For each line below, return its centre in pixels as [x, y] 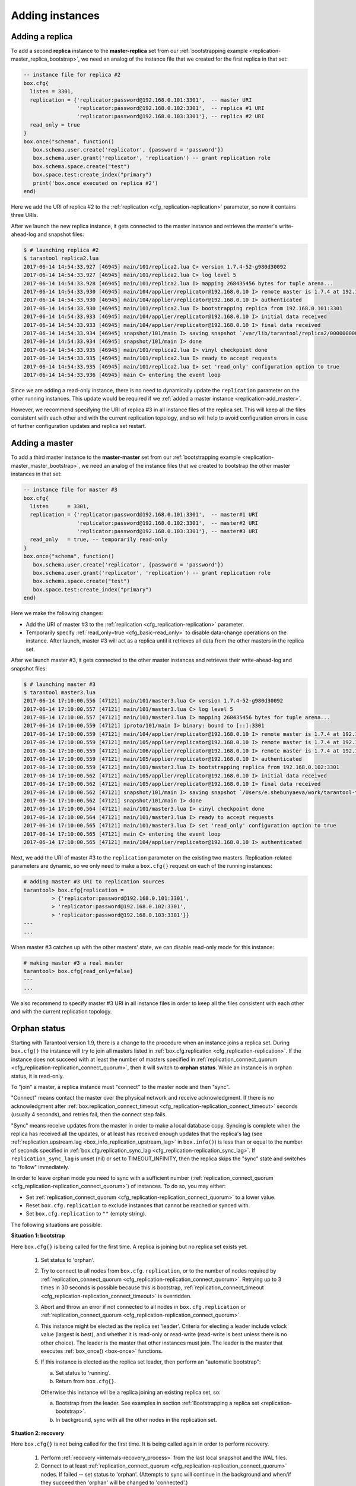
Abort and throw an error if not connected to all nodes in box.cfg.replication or [143, 1307]
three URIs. [25, 215]
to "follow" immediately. [40, 1167]
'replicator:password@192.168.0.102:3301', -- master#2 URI [167, 523]
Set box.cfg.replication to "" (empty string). [86, 1214]
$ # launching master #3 [60, 684]
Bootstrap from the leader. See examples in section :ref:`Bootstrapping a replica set [157, 1403]
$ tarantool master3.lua [60, 692]
